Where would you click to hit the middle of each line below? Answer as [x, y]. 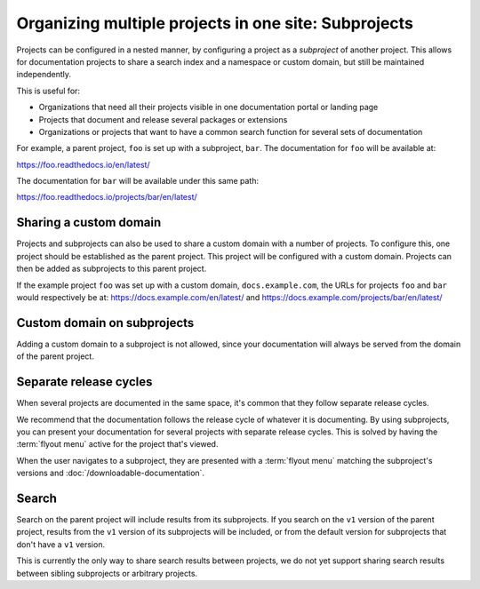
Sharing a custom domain [89, 223]
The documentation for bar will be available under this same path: [138, 181]
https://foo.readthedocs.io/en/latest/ [83, 164]
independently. [44, 75]
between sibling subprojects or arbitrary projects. [107, 573]
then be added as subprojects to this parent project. [112, 269]
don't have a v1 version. [61, 544]
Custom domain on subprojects [105, 323]
